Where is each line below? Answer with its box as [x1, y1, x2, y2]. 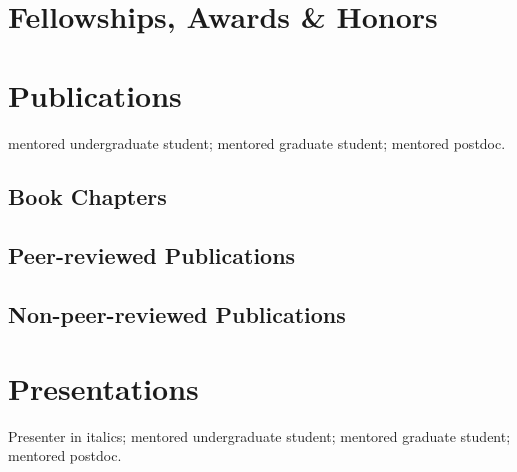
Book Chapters [8, 181, 167, 212]
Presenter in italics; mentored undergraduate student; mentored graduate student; [8, 425, 511, 446]
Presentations [8, 367, 199, 408]
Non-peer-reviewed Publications [8, 299, 346, 330]
